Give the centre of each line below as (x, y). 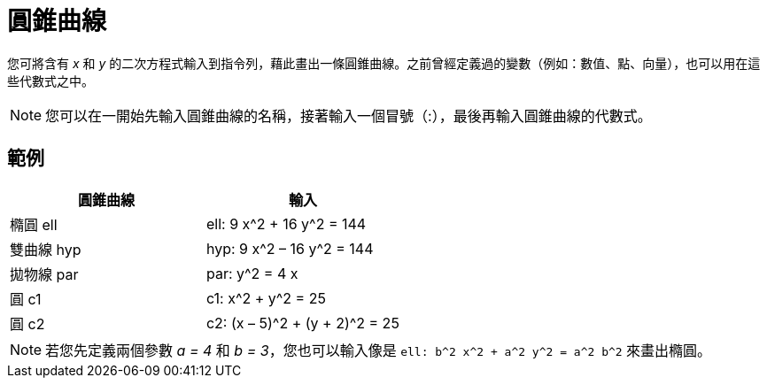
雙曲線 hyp (46, 249)
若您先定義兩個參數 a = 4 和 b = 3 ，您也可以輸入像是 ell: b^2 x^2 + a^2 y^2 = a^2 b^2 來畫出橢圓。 (379, 350)
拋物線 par (44, 274)
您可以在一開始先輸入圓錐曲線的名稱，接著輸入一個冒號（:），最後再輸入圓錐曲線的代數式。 (349, 115)
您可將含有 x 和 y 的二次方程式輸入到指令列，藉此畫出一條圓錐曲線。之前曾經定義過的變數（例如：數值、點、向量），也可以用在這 (384, 63)
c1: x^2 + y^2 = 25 (266, 298)
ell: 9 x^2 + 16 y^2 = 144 (286, 223)
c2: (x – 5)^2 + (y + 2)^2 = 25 (302, 323)
